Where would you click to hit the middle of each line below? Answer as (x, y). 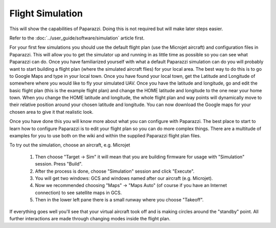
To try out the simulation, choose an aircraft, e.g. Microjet (70, 145)
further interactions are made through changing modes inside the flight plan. (90, 218)
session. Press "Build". (59, 164)
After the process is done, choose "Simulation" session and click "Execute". (115, 171)
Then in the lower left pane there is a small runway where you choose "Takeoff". (119, 200)
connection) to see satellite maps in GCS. (78, 193)
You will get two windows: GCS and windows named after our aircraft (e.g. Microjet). (124, 178)
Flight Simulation (46, 13)
